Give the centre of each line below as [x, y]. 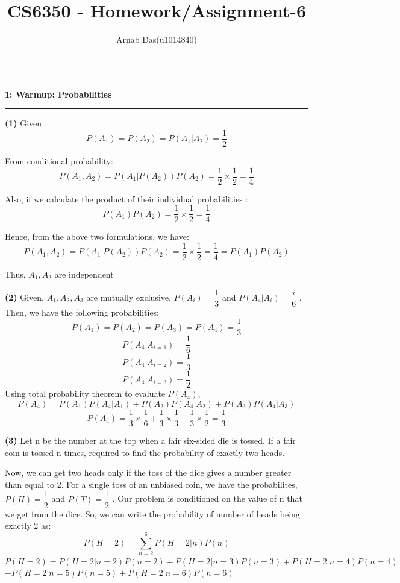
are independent [84, 274]
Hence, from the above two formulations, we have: [97, 236]
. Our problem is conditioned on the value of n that [207, 498]
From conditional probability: [59, 161]
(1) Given [23, 123]
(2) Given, [25, 297]
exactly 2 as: [28, 525]
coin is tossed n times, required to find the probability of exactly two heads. [145, 452]
